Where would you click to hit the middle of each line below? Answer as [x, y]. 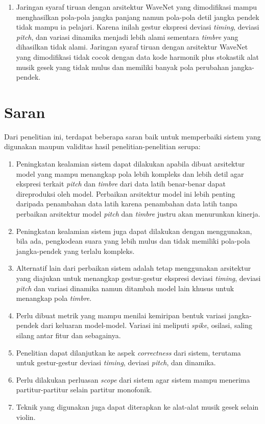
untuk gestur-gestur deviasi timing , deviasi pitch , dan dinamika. [116, 362]
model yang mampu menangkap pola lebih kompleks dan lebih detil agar [130, 173]
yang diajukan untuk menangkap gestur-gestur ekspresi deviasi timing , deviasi [138, 278]
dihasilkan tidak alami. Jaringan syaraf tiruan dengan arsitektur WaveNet [132, 47]
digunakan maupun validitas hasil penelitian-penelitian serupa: [102, 146]
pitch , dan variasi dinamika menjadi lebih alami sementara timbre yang [127, 37]
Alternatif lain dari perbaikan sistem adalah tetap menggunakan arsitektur [134, 268]
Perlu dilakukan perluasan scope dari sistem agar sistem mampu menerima [133, 379]
